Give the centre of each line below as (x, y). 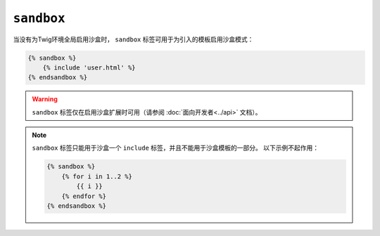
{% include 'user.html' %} (89, 67)
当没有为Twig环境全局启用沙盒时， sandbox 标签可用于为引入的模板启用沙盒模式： (133, 39)
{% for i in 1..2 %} (97, 176)
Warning (45, 99)
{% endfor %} (84, 196)
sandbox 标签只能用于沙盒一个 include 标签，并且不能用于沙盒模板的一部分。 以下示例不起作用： (176, 148)
